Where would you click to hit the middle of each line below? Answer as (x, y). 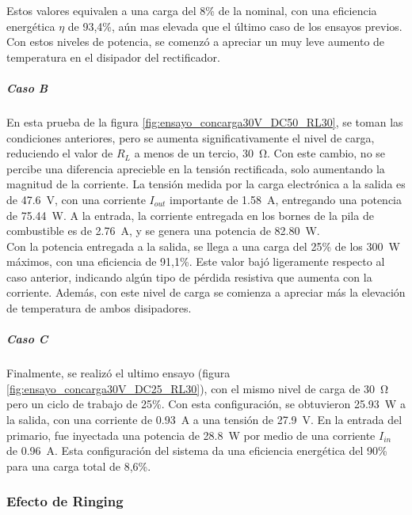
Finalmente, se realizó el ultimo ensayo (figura (118, 373)
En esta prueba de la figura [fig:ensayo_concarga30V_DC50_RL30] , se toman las (205, 121)
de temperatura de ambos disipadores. (99, 308)
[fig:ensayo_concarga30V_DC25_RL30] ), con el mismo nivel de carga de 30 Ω (198, 388)
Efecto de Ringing (65, 501)
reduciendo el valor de (60, 153)
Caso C (27, 339)
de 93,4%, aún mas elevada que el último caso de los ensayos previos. (235, 26)
